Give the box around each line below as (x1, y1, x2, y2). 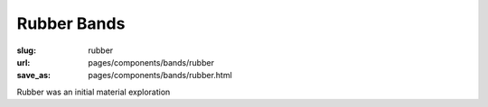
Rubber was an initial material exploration (16, 86, 171, 97)
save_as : (16, 70, 52, 81)
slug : (16, 45, 36, 56)
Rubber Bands (16, 13, 126, 33)
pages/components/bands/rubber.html (88, 70, 232, 81)
